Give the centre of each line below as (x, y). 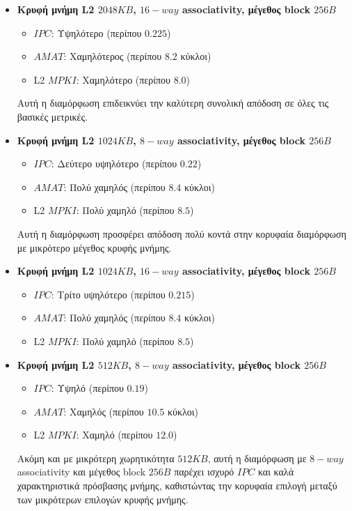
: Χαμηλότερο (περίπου (123, 79)
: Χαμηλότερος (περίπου (113, 56)
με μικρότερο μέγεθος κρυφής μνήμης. (94, 247)
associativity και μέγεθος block (81, 472)
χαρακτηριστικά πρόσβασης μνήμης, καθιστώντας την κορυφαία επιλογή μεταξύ (177, 486)
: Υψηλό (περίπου (87, 388)
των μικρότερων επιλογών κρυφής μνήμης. (103, 499)
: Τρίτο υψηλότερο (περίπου (108, 294)
